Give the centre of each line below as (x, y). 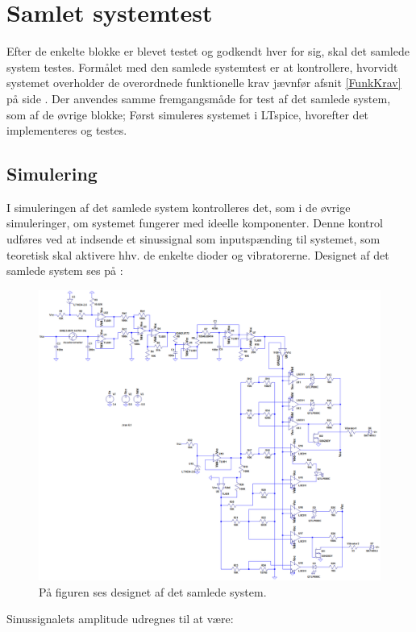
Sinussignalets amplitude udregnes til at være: (120, 619)
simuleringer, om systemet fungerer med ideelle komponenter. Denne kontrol (195, 223)
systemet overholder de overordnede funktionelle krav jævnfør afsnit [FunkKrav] (204, 83)
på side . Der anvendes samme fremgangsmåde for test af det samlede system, (199, 98)
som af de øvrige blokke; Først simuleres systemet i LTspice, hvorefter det (188, 114)
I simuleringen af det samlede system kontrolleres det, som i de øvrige (179, 207)
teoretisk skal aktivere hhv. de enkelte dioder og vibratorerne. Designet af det (198, 254)
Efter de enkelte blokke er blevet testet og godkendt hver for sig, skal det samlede (208, 51)
